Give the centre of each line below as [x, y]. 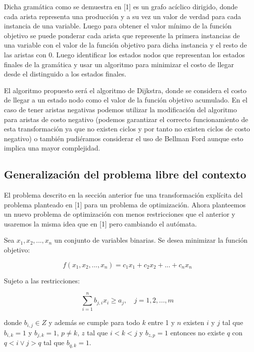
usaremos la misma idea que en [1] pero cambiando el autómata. [101, 223]
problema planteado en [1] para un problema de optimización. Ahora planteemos [125, 204]
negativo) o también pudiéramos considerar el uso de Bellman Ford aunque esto [124, 138]
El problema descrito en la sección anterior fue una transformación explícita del [123, 195]
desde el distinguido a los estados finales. [65, 74]
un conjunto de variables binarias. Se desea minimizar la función [151, 240]
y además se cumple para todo [94, 322]
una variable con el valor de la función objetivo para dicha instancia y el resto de [126, 45]
